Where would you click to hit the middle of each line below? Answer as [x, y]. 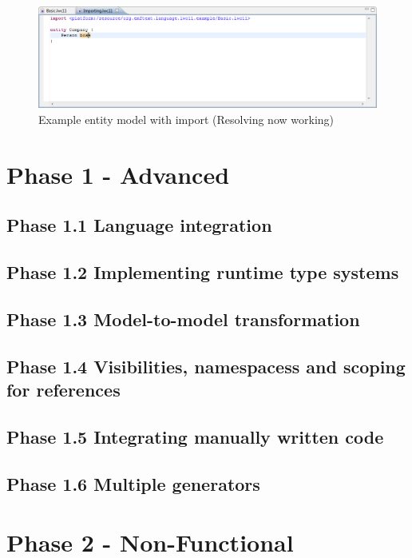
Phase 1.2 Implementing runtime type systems [203, 272]
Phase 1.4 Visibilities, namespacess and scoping [206, 366]
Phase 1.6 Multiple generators [133, 483]
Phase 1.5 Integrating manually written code [195, 436]
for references [63, 390]
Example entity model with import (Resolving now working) [186, 119]
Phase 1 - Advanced [118, 174]
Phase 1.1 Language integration [139, 225]
